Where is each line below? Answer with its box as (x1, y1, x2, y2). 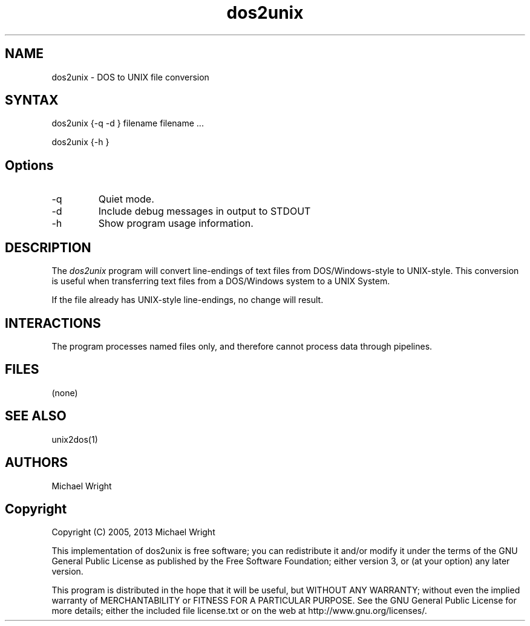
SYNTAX (5, 93, 59, 108)
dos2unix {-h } (51, 137, 110, 148)
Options (5, 157, 54, 173)
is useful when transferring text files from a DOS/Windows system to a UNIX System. (51, 276, 390, 287)
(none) (51, 387, 78, 398)
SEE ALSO (5, 408, 67, 424)
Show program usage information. (98, 217, 254, 230)
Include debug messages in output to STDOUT (98, 205, 311, 218)
